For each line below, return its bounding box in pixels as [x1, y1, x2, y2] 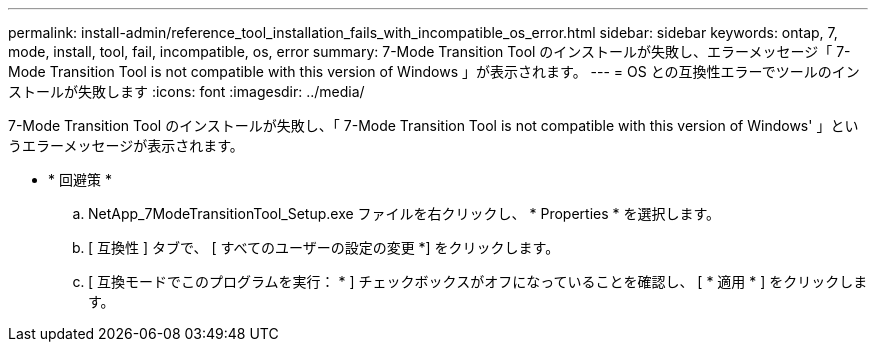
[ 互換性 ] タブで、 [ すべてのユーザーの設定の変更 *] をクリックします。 [88, 239, 560, 256]
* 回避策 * [48, 171, 112, 188]
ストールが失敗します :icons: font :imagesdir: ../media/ [8, 83, 365, 100]
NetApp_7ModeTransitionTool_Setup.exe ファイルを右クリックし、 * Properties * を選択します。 [88, 205, 721, 222]
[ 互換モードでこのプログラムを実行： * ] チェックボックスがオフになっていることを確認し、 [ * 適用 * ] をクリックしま [88, 273, 868, 290]
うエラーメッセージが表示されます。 [8, 137, 244, 154]
